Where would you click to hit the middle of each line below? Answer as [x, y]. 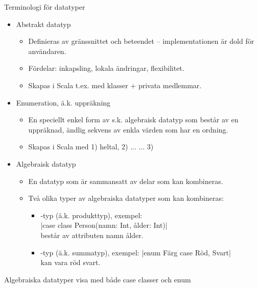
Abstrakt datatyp [43, 24]
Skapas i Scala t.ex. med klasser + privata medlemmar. [115, 85]
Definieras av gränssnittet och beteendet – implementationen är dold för [141, 41]
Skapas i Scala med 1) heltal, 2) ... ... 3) [91, 147]
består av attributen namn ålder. [92, 235]
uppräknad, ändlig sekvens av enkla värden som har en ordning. [128, 129]
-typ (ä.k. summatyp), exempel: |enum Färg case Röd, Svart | [136, 252]
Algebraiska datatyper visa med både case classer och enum [98, 279]
